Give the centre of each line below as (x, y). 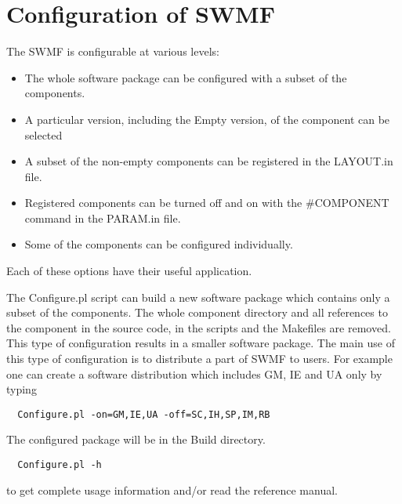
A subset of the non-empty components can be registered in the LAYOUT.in (209, 161)
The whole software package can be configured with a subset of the (186, 77)
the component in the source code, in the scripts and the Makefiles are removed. (199, 327)
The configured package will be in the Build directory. (136, 439)
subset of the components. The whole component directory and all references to (197, 312)
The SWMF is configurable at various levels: (113, 51)
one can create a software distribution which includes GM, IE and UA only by (194, 373)
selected (43, 134)
